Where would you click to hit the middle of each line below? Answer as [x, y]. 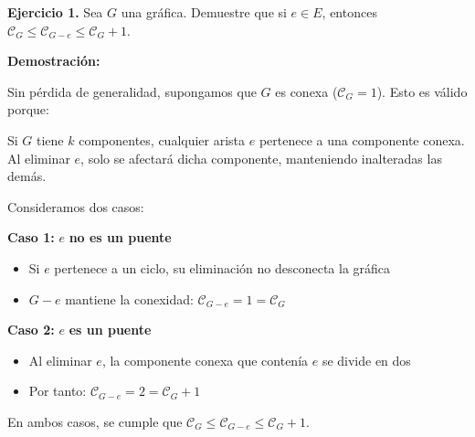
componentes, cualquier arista [162, 139]
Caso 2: [31, 330]
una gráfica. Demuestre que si [204, 12]
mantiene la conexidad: [129, 298]
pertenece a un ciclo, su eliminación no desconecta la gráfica [222, 267]
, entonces [349, 12]
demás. [27, 176]
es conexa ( [306, 91]
